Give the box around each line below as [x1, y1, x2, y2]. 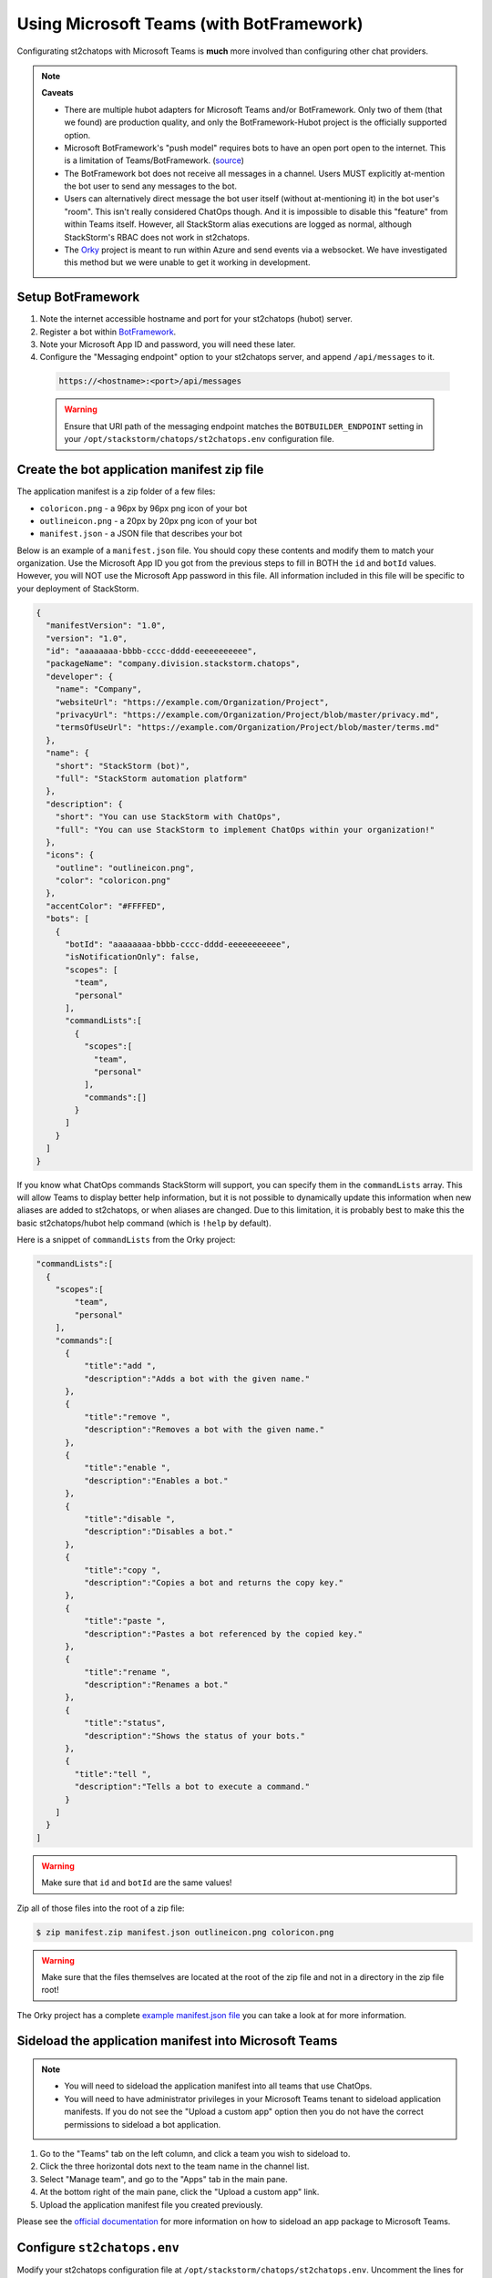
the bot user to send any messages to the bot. [64, 180, 237, 191]
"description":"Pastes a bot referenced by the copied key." [83, 1628, 364, 1639]
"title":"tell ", [74, 1769, 152, 1779]
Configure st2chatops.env [16, 2240, 179, 2255]
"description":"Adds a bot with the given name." [83, 1373, 311, 1384]
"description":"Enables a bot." [83, 1475, 229, 1485]
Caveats [41, 87, 74, 98]
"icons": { [46, 850, 95, 860]
